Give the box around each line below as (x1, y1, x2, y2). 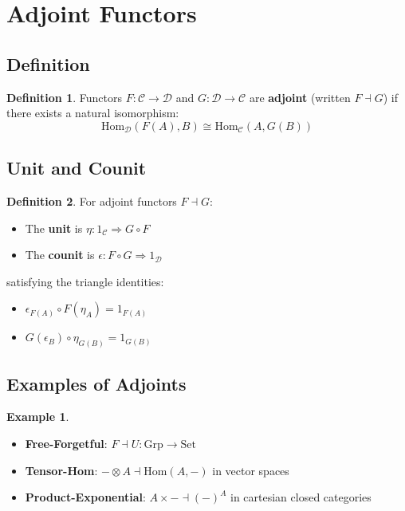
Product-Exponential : (25, 489, 146, 505)
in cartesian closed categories (230, 489, 372, 505)
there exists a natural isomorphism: (6, 104, 179, 121)
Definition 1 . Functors (6, 88, 122, 105)
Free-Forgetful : (25, 435, 108, 451)
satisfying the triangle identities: (6, 273, 164, 289)
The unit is (25, 219, 83, 236)
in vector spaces (212, 462, 289, 478)
